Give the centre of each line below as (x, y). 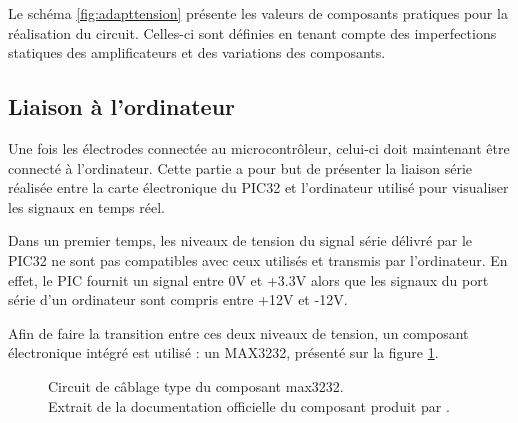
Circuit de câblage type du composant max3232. (196, 385)
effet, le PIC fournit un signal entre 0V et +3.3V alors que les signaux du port (248, 279)
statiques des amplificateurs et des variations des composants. (197, 52)
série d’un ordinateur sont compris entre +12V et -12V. (178, 299)
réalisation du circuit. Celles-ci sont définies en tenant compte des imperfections (252, 32)
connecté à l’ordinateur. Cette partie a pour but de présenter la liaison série (240, 167)
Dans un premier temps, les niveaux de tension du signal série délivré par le (240, 240)
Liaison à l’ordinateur (122, 106)
